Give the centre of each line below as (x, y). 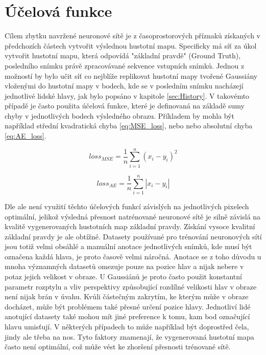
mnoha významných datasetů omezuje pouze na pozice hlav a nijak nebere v (124, 266)
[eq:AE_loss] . (26, 136)
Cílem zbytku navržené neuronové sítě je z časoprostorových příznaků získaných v (132, 36)
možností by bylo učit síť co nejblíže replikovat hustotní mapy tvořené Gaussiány (131, 75)
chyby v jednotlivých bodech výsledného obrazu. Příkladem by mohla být (119, 115)
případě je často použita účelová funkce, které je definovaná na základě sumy (125, 106)
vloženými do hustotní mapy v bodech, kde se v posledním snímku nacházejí (124, 86)
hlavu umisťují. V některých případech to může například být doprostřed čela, (127, 327)
